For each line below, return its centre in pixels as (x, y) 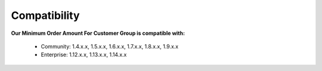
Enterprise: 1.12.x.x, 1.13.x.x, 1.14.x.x (84, 55)
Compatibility (45, 15)
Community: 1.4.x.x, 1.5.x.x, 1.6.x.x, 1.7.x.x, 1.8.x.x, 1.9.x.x (110, 46)
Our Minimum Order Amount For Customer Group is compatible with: (98, 33)
